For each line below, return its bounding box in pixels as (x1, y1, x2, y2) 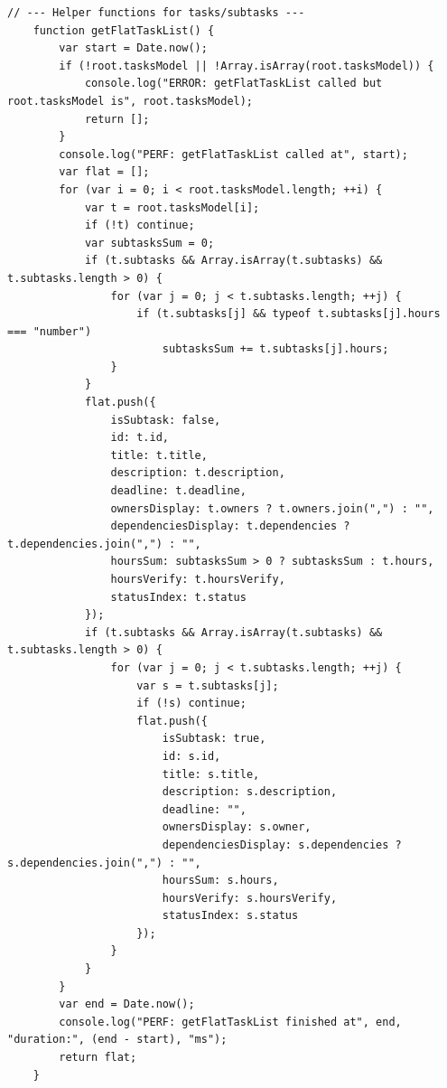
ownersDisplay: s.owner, (162, 821, 312, 834)
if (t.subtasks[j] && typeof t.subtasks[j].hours (136, 307, 441, 321)
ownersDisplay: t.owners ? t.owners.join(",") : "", (110, 502, 434, 515)
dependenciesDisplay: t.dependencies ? (110, 520, 350, 533)
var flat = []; (59, 165, 150, 179)
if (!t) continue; (84, 219, 195, 232)
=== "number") (7, 324, 92, 338)
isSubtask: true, (162, 732, 266, 746)
